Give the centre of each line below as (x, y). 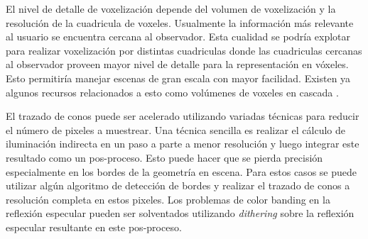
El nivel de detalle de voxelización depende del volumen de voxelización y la (171, 9)
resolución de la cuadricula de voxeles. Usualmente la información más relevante (180, 22)
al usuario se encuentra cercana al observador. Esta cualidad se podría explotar (178, 37)
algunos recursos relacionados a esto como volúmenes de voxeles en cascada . (172, 92)
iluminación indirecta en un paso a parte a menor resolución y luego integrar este (183, 144)
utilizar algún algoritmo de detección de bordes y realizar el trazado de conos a (178, 185)
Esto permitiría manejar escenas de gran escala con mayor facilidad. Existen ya (178, 78)
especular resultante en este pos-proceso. (94, 227)
